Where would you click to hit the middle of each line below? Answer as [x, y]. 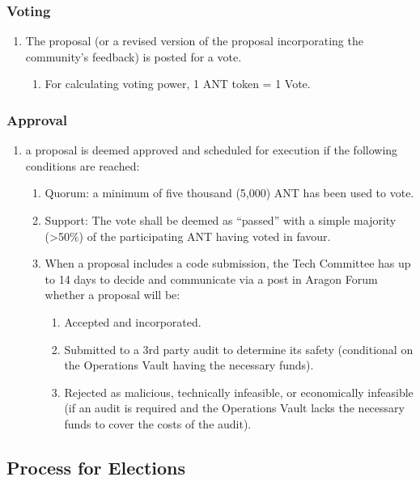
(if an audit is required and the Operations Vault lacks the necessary [234, 408]
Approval [37, 119]
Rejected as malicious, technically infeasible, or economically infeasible [239, 392]
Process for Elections [96, 467]
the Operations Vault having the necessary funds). [189, 365]
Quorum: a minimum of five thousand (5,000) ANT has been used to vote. [229, 193]
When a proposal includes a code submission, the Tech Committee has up [228, 263]
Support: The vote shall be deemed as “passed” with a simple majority [221, 220]
